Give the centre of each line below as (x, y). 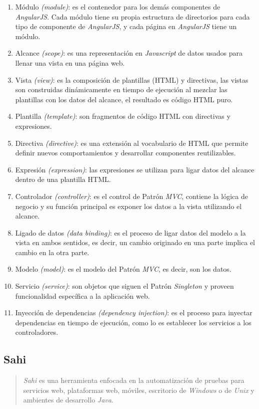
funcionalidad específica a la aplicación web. (82, 295)
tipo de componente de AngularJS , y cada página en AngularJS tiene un (126, 26)
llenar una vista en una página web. (70, 62)
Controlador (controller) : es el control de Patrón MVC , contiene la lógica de (131, 196)
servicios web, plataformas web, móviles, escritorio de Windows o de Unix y (139, 390)
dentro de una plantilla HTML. (63, 179)
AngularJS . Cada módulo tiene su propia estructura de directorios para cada (132, 16)
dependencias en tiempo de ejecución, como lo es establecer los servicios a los (133, 322)
